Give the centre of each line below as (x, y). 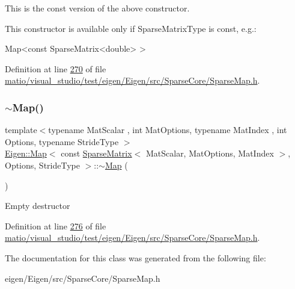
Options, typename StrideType (62, 141)
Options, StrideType (42, 165)
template (21, 130)
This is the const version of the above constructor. (97, 8)
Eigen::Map (26, 153)
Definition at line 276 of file (56, 225)
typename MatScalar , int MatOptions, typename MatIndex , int (168, 130)
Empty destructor (38, 206)
